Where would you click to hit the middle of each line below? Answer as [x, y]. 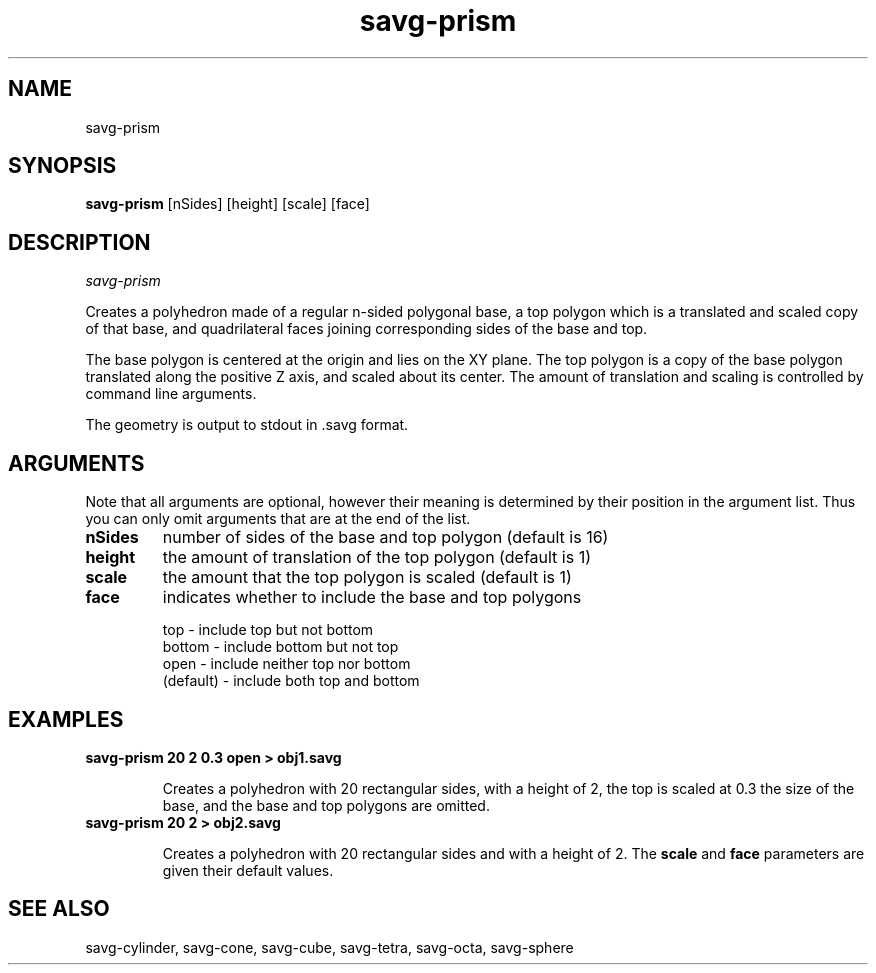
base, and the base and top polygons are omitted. [326, 805]
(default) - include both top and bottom [291, 681]
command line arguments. [171, 394]
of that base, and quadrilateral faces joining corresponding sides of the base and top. [366, 329]
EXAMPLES [66, 719]
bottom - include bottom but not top [280, 647]
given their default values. [248, 870]
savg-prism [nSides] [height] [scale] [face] [227, 204]
